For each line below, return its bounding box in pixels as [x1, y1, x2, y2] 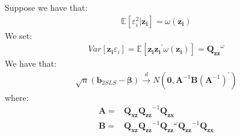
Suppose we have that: [5, 1, 88, 13]
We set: [5, 29, 32, 41]
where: [5, 91, 29, 103]
